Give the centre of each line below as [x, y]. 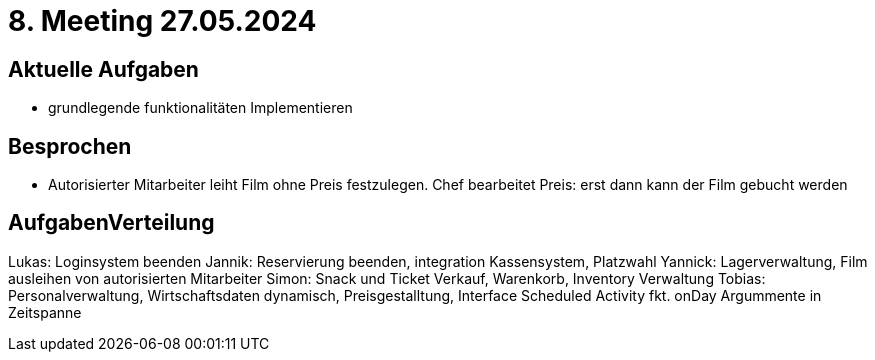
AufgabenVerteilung [111, 223]
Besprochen [70, 146]
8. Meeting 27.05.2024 [162, 21]
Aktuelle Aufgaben [103, 69]
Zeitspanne [45, 312]
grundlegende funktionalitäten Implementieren [200, 108]
